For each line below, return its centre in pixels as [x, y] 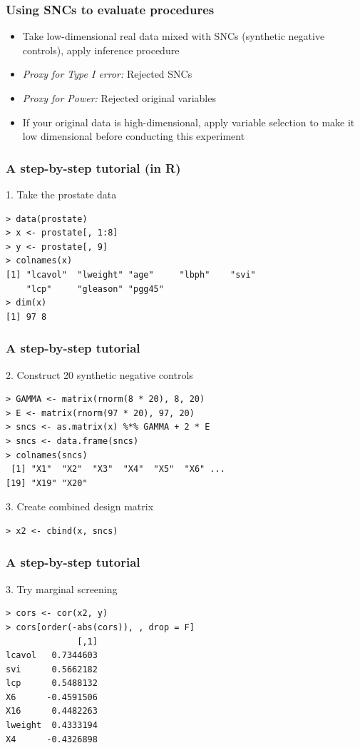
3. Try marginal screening [62, 588]
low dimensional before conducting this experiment [134, 136]
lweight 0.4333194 [52, 726]
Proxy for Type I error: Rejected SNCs [107, 74]
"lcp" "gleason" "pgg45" [95, 289]
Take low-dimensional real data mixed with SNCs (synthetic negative [174, 36]
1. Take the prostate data [61, 194]
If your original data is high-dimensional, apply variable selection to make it [189, 122]
